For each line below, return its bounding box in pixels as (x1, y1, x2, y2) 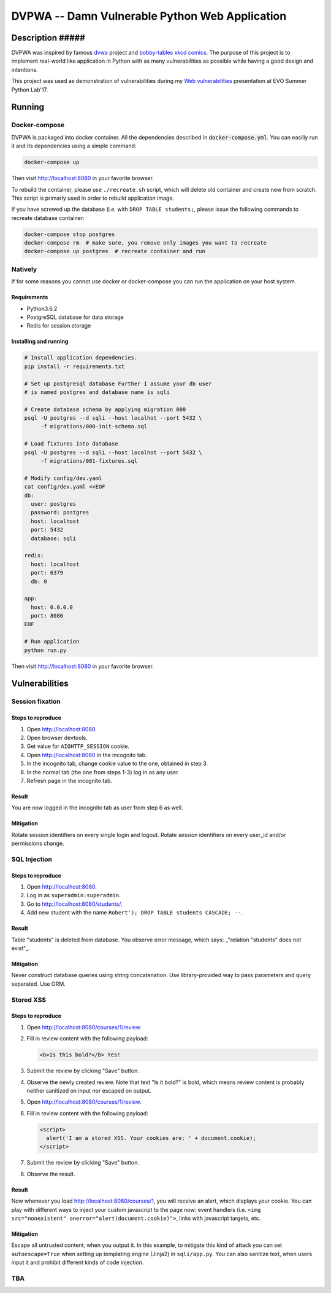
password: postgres (31, 509, 89, 516)
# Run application (24, 638, 80, 645)
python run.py (24, 646, 67, 654)
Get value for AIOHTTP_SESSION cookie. (26, 742, 130, 750)
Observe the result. (26, 1170, 76, 1177)
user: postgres (31, 501, 77, 507)
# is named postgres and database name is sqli (24, 388, 170, 396)
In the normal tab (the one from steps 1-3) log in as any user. (26, 768, 180, 776)
